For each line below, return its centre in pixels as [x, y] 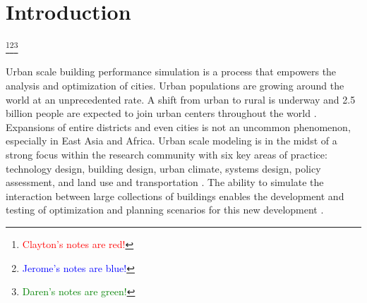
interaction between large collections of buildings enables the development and [175, 196]
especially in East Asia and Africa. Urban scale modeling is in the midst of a [172, 141]
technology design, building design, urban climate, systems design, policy [163, 168]
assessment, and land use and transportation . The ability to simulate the [165, 182]
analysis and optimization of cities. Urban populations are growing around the [175, 85]
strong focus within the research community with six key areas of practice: [167, 154]
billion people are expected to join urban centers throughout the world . [161, 113]
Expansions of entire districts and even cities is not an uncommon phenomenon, [178, 126]
